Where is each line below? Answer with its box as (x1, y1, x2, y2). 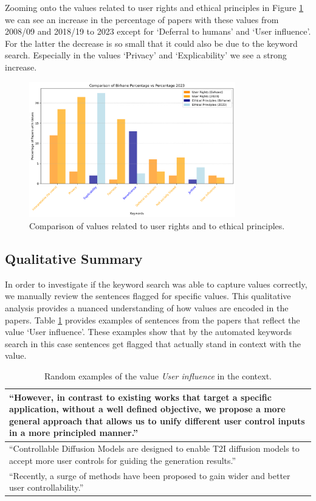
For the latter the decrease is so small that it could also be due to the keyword (5, 36, 298, 49)
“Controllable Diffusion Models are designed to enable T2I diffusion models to (9, 442, 300, 455)
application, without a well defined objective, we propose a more (9, 403, 286, 415)
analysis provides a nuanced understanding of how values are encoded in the (5, 302, 289, 314)
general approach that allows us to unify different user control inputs (9, 414, 305, 427)
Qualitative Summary (5, 249, 143, 268)
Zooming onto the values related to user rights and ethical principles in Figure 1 (5, 1, 304, 13)
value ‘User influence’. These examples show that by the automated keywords (5, 325, 292, 338)
